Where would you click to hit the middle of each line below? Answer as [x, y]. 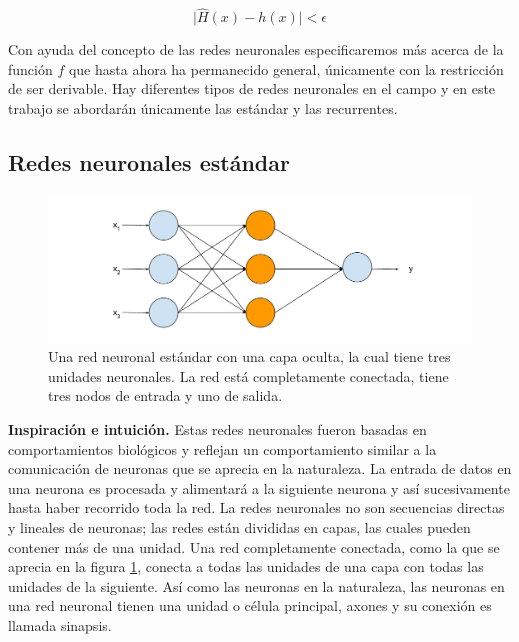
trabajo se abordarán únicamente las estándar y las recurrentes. [203, 108]
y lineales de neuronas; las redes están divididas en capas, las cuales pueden [239, 526]
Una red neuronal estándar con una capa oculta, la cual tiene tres [249, 356]
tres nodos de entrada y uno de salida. [165, 395]
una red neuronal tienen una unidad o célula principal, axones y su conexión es [250, 605]
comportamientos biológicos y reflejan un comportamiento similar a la [222, 448]
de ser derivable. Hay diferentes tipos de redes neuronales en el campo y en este [252, 88]
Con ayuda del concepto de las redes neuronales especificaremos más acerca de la [256, 49]
